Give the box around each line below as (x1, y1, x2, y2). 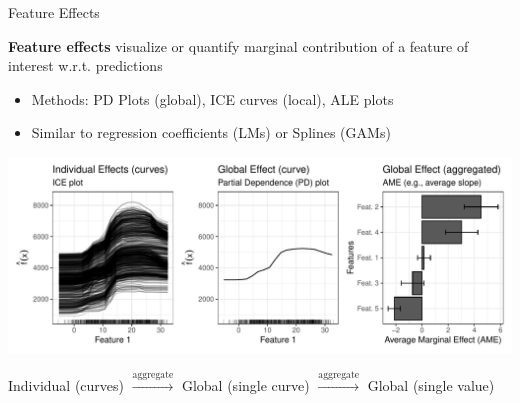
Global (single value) (367, 375, 495, 396)
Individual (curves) (8, 375, 125, 396)
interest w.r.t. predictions (8, 55, 163, 76)
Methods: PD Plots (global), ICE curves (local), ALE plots (31, 88, 394, 109)
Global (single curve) (181, 375, 310, 396)
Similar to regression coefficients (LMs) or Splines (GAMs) (31, 122, 391, 143)
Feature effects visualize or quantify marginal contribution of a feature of (8, 35, 469, 56)
